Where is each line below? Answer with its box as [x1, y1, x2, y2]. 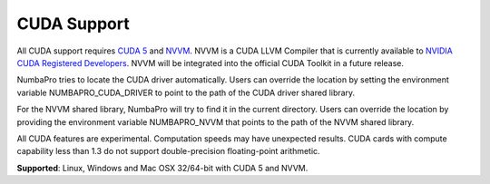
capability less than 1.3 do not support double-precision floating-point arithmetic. [16, 146, 321, 157]
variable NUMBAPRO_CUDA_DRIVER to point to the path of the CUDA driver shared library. [16, 87, 356, 98]
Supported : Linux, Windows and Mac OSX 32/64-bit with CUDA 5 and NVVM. [16, 162, 309, 173]
